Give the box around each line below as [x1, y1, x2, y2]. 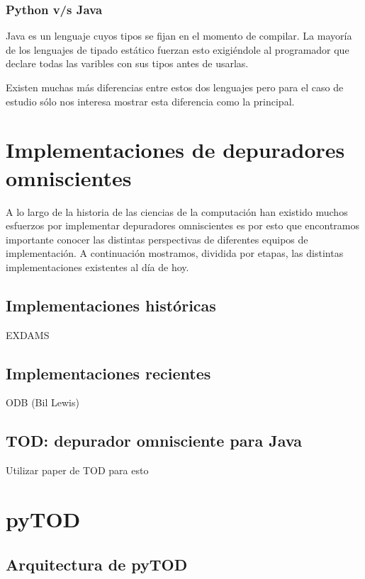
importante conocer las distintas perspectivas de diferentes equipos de [6, 231, 308, 246]
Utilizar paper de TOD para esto [6, 463, 149, 478]
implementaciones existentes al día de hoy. [6, 259, 189, 274]
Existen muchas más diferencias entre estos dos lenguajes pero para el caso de [6, 80, 344, 94]
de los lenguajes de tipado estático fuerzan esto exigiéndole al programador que [6, 42, 349, 57]
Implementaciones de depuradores [6, 135, 345, 164]
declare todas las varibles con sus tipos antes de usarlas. [6, 56, 249, 71]
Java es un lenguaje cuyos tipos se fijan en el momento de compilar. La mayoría [6, 28, 352, 43]
